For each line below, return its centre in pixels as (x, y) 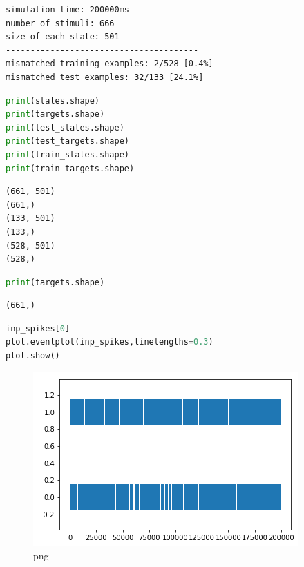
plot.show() (33, 356)
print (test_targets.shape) (67, 141)
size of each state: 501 (63, 37)
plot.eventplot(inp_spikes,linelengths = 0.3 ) (110, 342)
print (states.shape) (53, 100)
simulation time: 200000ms (67, 10)
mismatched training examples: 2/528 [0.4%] (110, 64)
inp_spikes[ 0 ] (38, 328)
